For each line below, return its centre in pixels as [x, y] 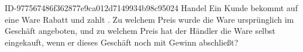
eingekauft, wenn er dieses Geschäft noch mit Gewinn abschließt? [122, 42]
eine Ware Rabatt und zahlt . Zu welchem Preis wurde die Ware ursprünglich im [149, 19]
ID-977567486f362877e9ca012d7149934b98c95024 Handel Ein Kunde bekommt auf [151, 8]
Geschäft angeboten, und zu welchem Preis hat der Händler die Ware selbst [140, 31]
